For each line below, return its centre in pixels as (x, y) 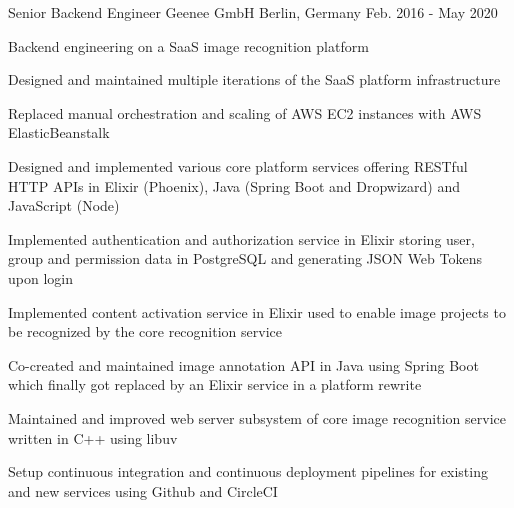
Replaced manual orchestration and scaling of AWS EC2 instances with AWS (245, 112)
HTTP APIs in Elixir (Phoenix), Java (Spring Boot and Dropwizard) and (234, 185)
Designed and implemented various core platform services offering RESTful (238, 165)
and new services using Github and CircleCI (143, 490)
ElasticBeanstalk (59, 132)
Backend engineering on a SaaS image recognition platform (188, 45)
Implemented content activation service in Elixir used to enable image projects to (257, 311)
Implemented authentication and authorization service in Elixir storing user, (241, 238)
